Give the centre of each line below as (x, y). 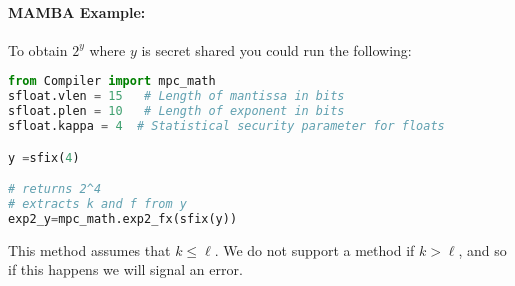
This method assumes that (89, 249)
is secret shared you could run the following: (276, 49)
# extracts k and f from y (97, 203)
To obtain (38, 49)
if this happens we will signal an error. (125, 269)
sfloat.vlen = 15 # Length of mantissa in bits (176, 96)
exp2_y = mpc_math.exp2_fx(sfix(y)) (123, 218)
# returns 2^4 (55, 189)
